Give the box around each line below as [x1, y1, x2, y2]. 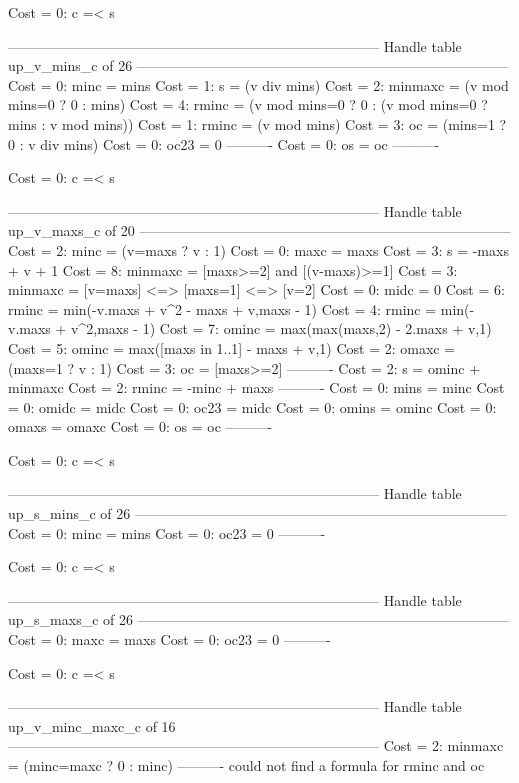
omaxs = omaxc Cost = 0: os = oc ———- [8, 416, 273, 437]
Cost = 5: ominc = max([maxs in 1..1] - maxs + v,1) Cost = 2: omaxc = [8, 337, 456, 358]
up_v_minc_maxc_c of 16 [8, 715, 176, 736]
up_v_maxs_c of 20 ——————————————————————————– [8, 220, 511, 241]
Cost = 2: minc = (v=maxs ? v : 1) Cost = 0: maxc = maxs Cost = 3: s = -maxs [8, 239, 509, 260]
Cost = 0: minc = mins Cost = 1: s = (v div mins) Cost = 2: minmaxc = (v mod [8, 74, 509, 95]
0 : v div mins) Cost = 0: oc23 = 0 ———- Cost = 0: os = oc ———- [8, 133, 440, 154]
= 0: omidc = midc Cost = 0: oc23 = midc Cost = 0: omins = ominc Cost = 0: [8, 396, 497, 417]
